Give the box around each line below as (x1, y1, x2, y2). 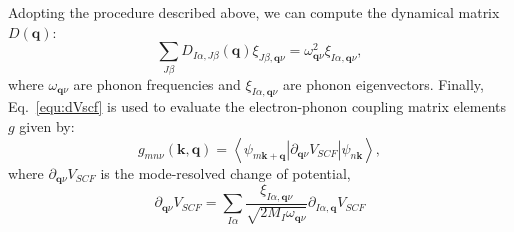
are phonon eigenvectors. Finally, (282, 73, 484, 94)
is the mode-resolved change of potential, (100, 162, 351, 183)
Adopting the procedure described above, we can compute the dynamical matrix (8, 2, 500, 22)
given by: (19, 115, 75, 136)
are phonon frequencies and (73, 73, 241, 94)
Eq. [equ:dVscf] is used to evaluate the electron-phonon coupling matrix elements (8, 96, 506, 117)
